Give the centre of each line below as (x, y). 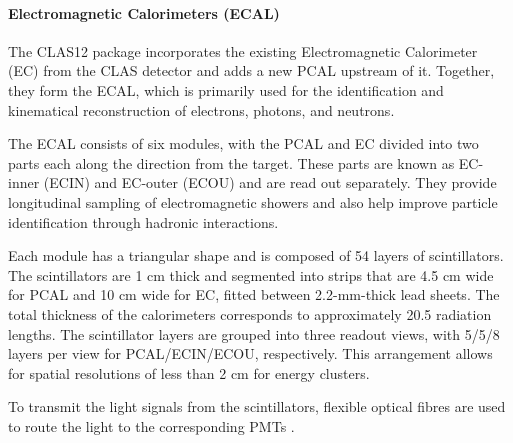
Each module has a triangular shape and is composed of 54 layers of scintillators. (256, 255)
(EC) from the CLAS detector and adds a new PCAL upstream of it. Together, (251, 70)
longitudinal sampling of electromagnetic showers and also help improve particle (253, 201)
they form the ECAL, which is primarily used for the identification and (226, 89)
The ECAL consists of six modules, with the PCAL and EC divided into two (243, 143)
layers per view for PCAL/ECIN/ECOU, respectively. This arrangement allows (250, 353)
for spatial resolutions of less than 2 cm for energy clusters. (189, 372)
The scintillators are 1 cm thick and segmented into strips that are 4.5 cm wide (251, 274)
